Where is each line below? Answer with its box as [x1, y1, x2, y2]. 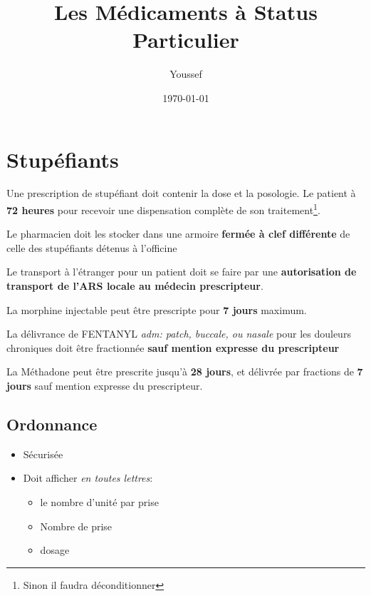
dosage [40, 542, 70, 557]
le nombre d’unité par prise [40, 495, 159, 510]
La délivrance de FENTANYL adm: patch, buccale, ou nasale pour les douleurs [6, 326, 351, 341]
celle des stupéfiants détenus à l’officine [6, 240, 177, 255]
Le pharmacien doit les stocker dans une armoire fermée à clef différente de [6, 226, 350, 241]
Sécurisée [23, 446, 63, 461]
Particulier [132, 25, 239, 54]
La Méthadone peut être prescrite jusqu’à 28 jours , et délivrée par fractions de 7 [6, 364, 363, 379]
